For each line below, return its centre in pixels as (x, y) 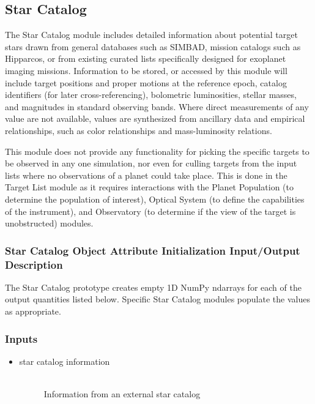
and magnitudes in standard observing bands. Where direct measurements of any (157, 106)
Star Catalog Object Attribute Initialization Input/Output (153, 250)
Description (34, 264)
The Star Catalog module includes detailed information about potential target (151, 35)
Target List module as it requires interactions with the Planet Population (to (150, 187)
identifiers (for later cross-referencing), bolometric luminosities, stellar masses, (151, 95)
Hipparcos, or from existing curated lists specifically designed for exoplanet (146, 58)
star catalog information (65, 361)
